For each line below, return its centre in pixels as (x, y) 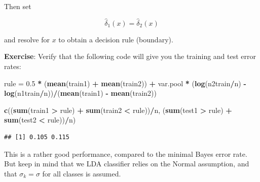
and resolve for (27, 39)
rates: (13, 66)
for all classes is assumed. (82, 173)
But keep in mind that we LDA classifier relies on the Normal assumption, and (127, 164)
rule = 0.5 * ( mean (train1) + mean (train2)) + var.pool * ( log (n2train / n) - (125, 83)
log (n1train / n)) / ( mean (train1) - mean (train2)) (80, 93)
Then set (18, 6)
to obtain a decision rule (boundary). (116, 39)
